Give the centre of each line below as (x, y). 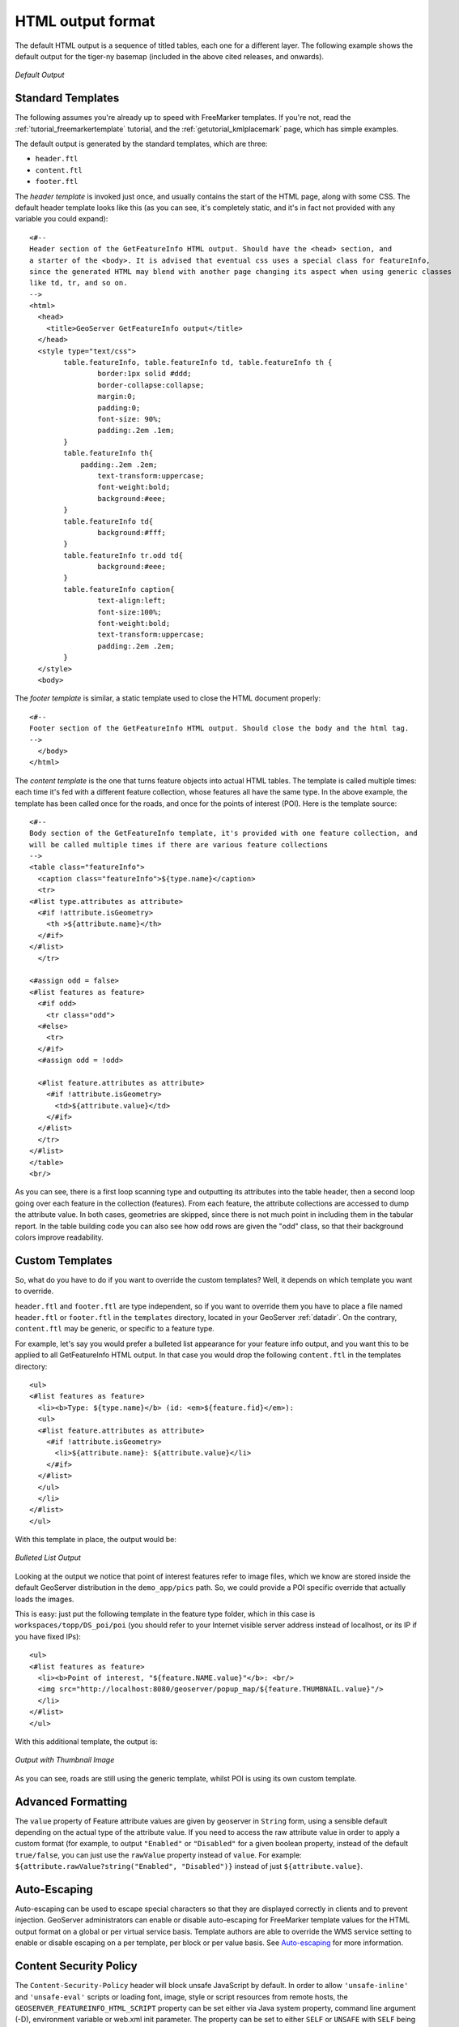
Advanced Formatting (71, 1801)
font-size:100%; (130, 612)
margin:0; (117, 396)
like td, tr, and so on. (79, 283)
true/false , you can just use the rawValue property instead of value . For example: (159, 1855)
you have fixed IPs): (48, 1636)
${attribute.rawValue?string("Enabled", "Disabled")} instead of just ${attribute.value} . (189, 1866)
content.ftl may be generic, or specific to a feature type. (115, 1329)
